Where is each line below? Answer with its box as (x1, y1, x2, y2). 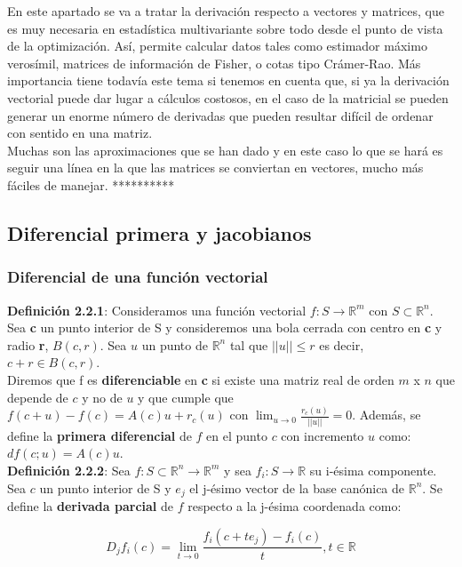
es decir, (319, 335, 364, 354)
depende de (7, 387, 68, 406)
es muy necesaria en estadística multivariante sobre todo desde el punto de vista (7, 19, 443, 37)
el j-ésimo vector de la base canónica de (189, 478, 405, 497)
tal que (229, 335, 268, 354)
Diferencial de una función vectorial (7, 266, 268, 288)
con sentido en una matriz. (7, 124, 153, 142)
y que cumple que (138, 387, 234, 406)
